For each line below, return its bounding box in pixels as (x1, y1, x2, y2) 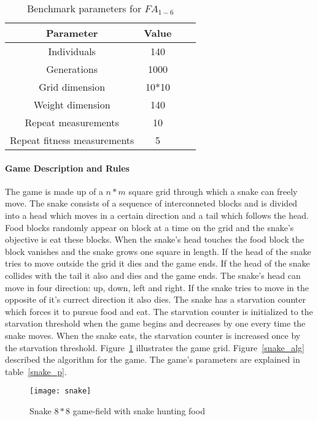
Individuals (48, 44, 96, 58)
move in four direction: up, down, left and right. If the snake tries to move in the (5, 281, 309, 294)
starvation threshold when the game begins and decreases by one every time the (5, 317, 306, 330)
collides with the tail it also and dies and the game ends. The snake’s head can (5, 268, 301, 281)
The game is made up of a (5, 184, 103, 197)
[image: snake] (29, 387, 91, 396)
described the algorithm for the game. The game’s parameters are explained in (5, 353, 300, 366)
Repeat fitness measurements (10, 133, 134, 147)
